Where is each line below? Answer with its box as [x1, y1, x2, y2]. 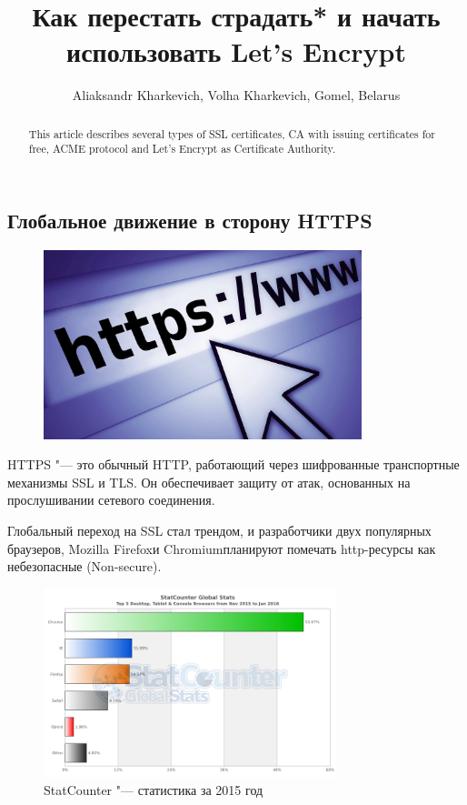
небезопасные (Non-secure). [7, 557, 162, 576]
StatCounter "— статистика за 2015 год [44, 780, 263, 800]
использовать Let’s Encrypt [66, 33, 406, 70]
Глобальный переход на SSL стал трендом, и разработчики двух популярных [7, 521, 432, 540]
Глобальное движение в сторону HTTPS [7, 206, 373, 235]
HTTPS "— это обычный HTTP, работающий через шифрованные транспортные [7, 455, 460, 474]
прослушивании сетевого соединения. [7, 490, 215, 509]
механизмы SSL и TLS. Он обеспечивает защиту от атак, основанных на [7, 472, 411, 491]
